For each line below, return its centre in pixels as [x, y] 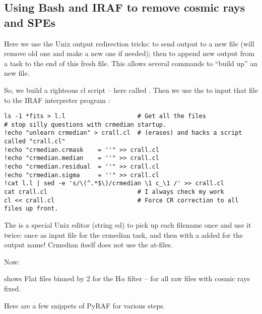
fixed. [13, 288]
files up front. [31, 209]
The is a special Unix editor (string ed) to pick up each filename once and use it [128, 225]
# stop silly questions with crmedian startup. [85, 124]
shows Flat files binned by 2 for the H [62, 278]
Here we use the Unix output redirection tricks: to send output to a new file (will [129, 43]
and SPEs [30, 22]
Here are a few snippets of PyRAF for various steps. [85, 305]
